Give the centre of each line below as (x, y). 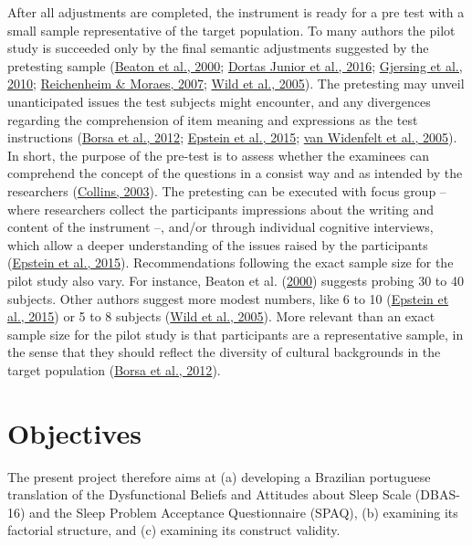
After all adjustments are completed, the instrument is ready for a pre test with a (236, 12)
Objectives (74, 432)
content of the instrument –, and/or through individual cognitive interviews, (220, 227)
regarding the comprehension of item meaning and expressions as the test (213, 119)
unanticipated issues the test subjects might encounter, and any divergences (219, 101)
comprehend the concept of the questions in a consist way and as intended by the (235, 173)
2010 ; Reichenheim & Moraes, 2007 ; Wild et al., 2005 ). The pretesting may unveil (236, 84)
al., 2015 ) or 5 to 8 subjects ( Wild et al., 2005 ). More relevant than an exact (221, 316)
